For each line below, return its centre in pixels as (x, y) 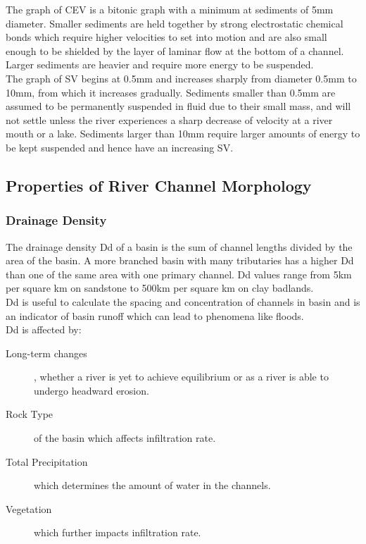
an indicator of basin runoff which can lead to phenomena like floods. (155, 315)
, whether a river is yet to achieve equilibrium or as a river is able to (181, 377)
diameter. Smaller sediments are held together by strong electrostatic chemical (175, 23)
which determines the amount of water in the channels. (152, 485)
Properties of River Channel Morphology (159, 185)
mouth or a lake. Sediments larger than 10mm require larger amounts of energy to (183, 134)
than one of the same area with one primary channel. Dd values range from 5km (179, 274)
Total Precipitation (47, 461)
